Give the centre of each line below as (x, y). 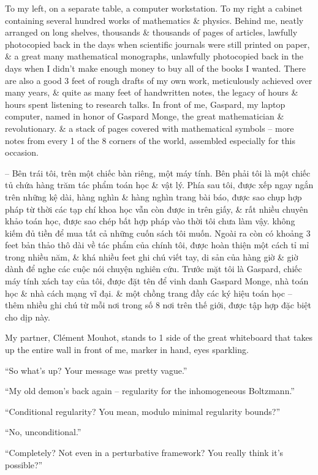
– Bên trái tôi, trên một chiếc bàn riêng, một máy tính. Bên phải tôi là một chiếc (158, 173)
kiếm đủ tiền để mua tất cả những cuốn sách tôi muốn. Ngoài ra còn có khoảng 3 (158, 233)
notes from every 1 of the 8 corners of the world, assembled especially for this (150, 140)
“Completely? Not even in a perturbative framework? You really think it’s (144, 452)
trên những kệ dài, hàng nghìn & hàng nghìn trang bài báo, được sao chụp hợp (153, 196)
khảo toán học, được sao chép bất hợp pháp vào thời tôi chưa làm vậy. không (150, 221)
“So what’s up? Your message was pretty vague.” (96, 370)
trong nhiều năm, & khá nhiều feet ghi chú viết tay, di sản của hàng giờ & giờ (152, 256)
